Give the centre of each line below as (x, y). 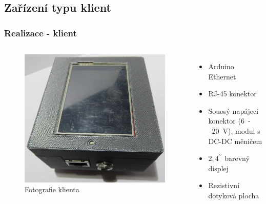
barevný (237, 158)
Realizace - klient (40, 33)
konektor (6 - (229, 121)
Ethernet (222, 76)
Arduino (221, 66)
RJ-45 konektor (232, 94)
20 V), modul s (236, 130)
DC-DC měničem (235, 141)
